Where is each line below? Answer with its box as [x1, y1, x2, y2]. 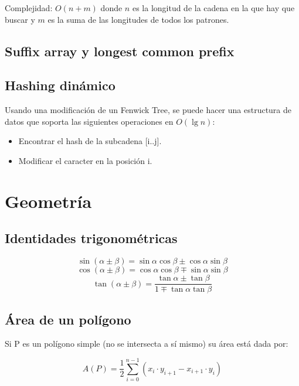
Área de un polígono [5, 310, 131, 328]
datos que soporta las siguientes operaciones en [5, 115, 174, 127]
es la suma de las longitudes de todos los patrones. [47, 13, 229, 25]
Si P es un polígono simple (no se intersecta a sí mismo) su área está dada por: [5, 337, 288, 350]
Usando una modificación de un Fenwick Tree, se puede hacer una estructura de [5, 104, 292, 116]
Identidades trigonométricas [5, 229, 178, 247]
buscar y [5, 13, 35, 25]
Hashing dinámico [5, 76, 115, 94]
